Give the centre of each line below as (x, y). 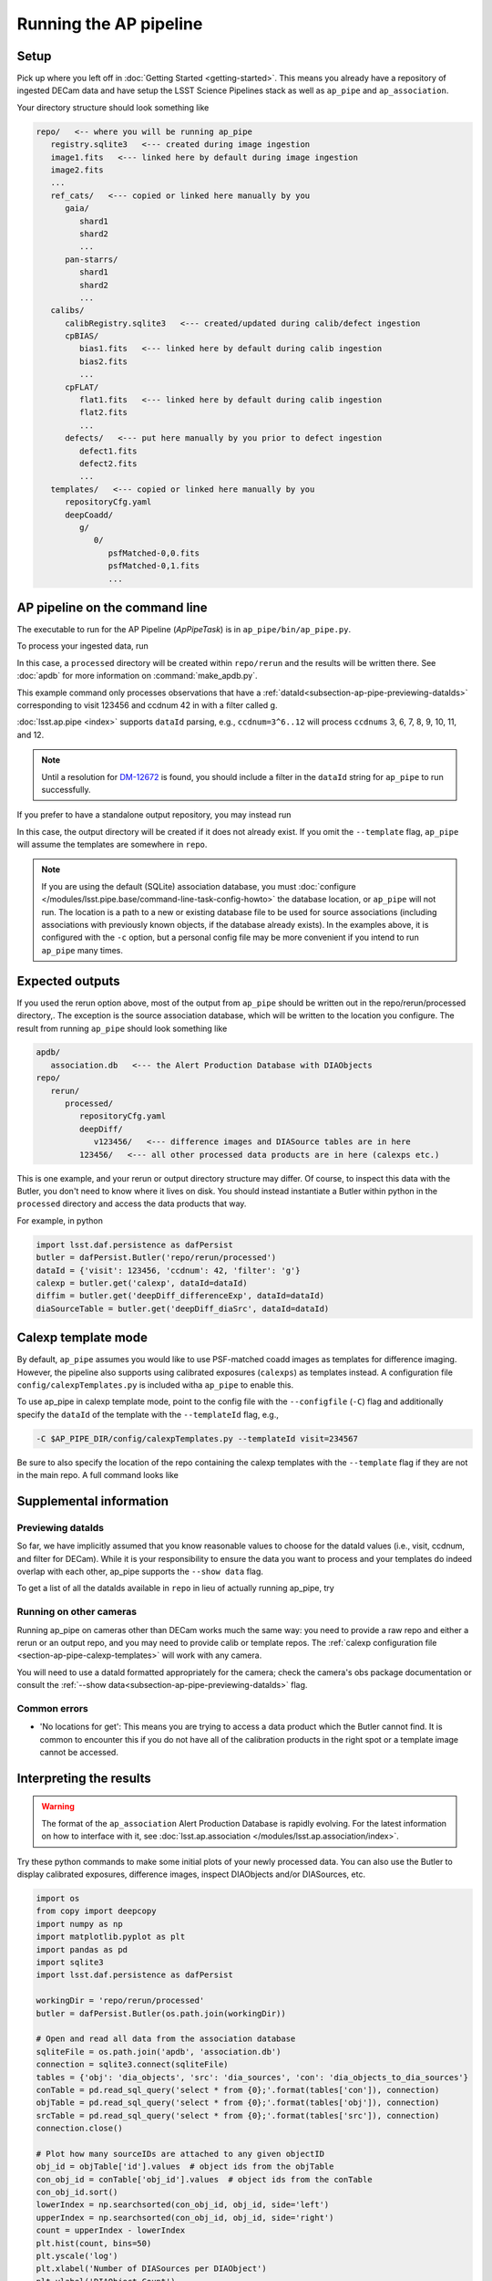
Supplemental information (92, 1501)
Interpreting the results (84, 1778)
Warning (58, 1807)
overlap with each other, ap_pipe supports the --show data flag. (140, 1572)
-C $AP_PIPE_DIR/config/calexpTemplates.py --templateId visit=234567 (197, 1438)
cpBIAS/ (82, 336)
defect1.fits (108, 451)
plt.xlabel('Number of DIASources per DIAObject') (152, 2269)
